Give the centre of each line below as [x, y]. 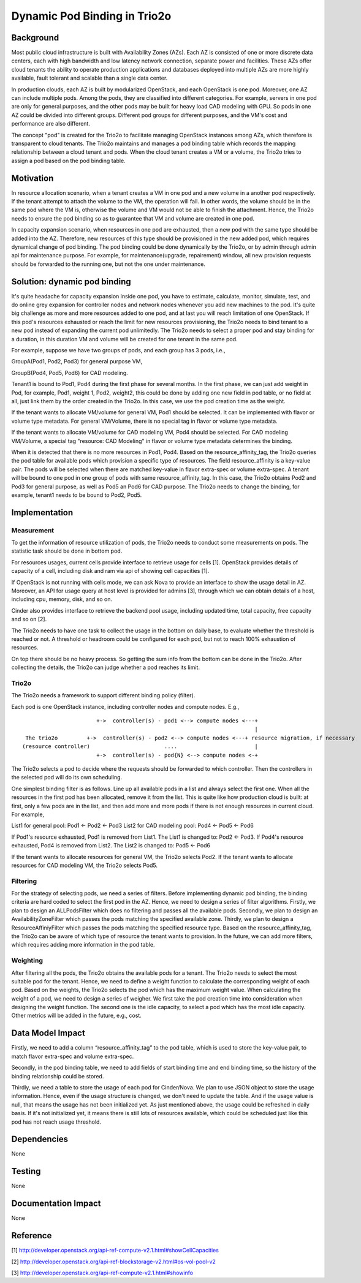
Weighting [27, 961]
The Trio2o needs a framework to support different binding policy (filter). [103, 695]
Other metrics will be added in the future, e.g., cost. [77, 1016]
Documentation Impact [56, 1204]
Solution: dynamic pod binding [71, 282]
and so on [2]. [29, 619]
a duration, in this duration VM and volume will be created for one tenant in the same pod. [124, 339]
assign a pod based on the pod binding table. [68, 161]
